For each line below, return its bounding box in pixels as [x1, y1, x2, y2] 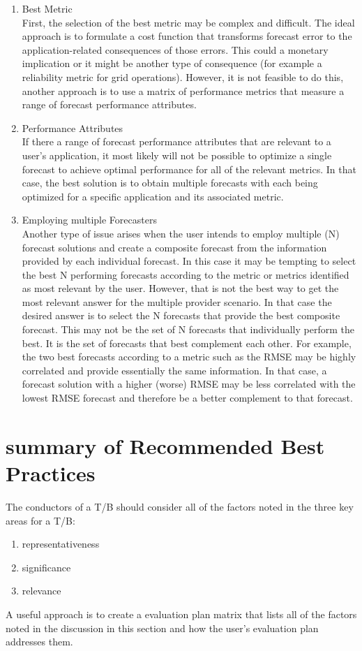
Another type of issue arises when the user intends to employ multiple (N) [22, 226, 340, 240]
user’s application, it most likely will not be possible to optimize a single [22, 147, 332, 162]
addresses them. [6, 634, 73, 649]
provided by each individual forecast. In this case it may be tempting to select [22, 254, 356, 268]
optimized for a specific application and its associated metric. [22, 189, 284, 203]
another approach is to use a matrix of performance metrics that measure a [22, 83, 345, 98]
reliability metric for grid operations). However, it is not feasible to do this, [22, 69, 344, 84]
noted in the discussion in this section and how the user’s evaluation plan [6, 620, 319, 635]
